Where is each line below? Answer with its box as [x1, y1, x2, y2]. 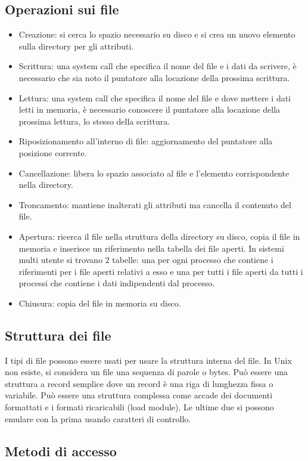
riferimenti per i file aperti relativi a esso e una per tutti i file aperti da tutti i [18, 265, 303, 277]
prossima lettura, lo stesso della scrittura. [18, 115, 170, 127]
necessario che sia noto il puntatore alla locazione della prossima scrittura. [18, 71, 290, 83]
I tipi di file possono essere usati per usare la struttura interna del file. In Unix [5, 354, 292, 366]
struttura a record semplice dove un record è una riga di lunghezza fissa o [5, 377, 273, 389]
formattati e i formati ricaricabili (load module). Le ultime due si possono [5, 401, 274, 413]
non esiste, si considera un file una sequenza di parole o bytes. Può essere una [5, 366, 288, 378]
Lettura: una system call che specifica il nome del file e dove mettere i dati [18, 91, 291, 104]
